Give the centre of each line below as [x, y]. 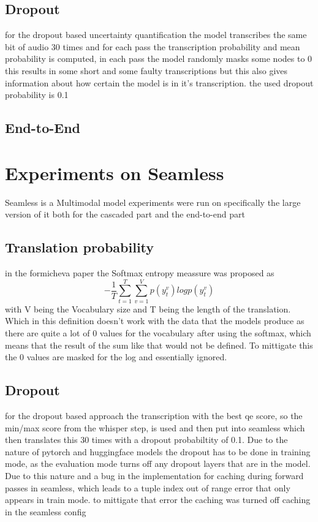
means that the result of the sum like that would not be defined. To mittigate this [159, 345]
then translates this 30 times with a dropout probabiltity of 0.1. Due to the [146, 440]
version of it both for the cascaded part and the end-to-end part [125, 214]
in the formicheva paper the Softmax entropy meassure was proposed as [140, 273]
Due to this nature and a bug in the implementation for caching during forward [154, 475]
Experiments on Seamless [115, 172]
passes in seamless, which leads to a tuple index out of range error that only [148, 487]
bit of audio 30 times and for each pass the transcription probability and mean [153, 46]
